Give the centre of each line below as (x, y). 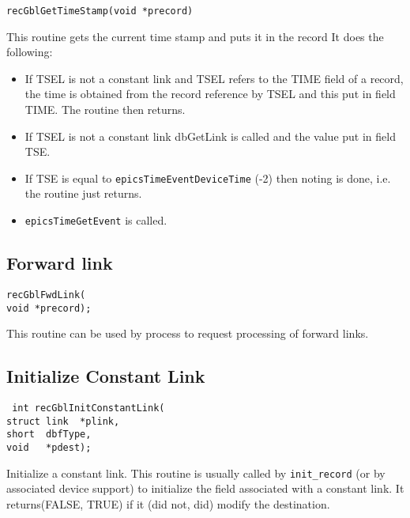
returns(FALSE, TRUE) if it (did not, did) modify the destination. (168, 503)
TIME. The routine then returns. (105, 110)
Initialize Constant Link (106, 376)
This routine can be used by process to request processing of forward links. (188, 333)
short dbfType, (49, 435)
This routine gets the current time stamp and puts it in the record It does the (195, 36)
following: (30, 52)
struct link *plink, (63, 421)
